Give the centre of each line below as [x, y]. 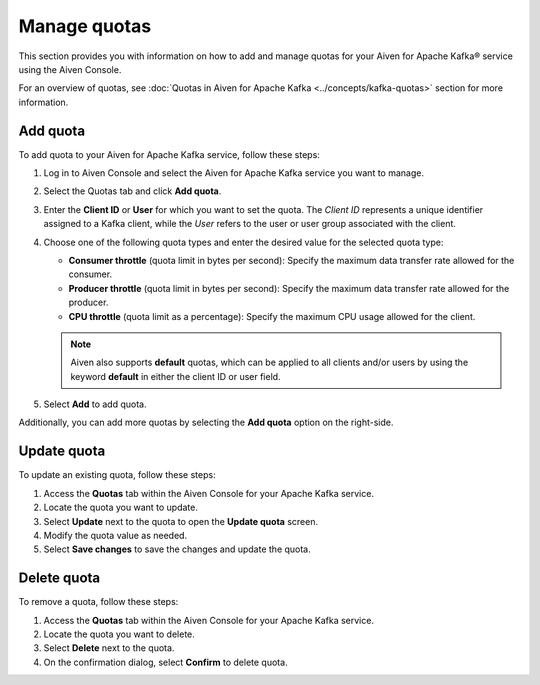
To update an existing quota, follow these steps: [117, 475]
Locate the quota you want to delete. [119, 634]
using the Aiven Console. [70, 69]
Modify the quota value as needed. [115, 535]
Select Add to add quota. [95, 404]
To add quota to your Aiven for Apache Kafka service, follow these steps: [169, 154]
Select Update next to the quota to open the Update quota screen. [181, 521]
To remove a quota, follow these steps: [98, 602]
